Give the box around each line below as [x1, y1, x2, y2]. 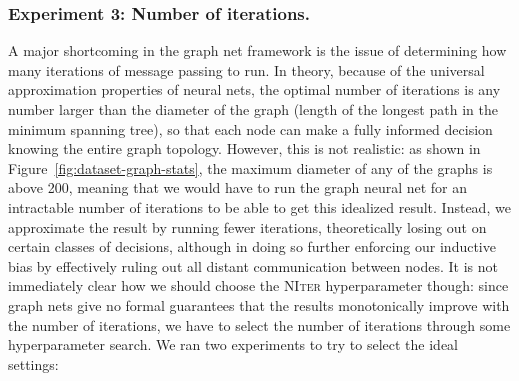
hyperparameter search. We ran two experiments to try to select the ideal [8, 334, 459, 355]
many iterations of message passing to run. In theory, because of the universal [8, 59, 485, 80]
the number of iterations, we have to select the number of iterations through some [8, 314, 511, 335]
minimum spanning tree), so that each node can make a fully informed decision [8, 118, 493, 139]
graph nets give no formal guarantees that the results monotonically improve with [8, 294, 510, 315]
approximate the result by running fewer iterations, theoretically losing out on [8, 216, 487, 237]
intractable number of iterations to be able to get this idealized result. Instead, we [8, 196, 511, 217]
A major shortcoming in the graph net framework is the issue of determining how [8, 40, 507, 61]
